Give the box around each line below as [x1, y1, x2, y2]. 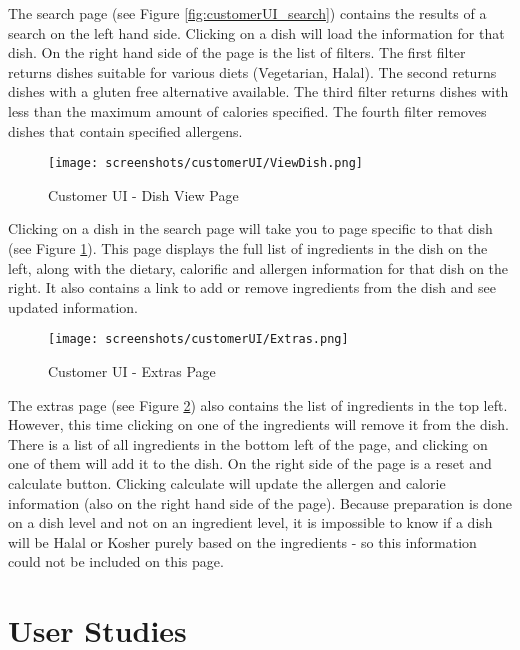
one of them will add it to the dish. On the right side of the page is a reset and [8, 453, 492, 474]
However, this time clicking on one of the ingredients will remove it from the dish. [8, 414, 509, 435]
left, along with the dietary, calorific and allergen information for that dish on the [8, 257, 509, 278]
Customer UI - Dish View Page [48, 184, 239, 205]
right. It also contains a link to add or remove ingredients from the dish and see [8, 277, 496, 298]
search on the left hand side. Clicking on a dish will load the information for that [8, 22, 505, 43]
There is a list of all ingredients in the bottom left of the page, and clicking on [8, 433, 488, 454]
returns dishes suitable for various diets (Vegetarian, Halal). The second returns [8, 61, 497, 82]
